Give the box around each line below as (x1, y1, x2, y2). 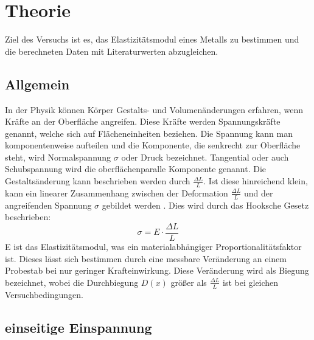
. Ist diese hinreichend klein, (203, 175, 308, 187)
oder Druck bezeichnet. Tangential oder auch (121, 150, 289, 163)
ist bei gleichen (223, 276, 279, 288)
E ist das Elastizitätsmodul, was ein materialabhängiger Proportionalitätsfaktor (5, 240, 302, 252)
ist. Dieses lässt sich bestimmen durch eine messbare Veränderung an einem (5, 252, 287, 265)
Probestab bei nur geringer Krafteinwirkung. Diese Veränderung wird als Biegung (5, 264, 309, 277)
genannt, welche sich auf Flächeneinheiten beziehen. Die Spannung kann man (5, 127, 293, 139)
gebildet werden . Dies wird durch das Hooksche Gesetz (102, 198, 309, 211)
